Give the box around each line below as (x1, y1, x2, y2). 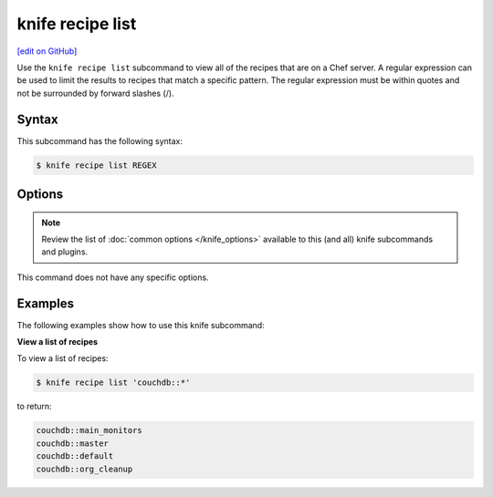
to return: (16, 401, 52, 412)
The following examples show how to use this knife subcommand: (16, 319, 265, 330)
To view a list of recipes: (16, 353, 109, 364)
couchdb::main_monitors (36, 425, 143, 436)
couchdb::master (36, 438, 110, 449)
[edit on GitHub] (16, 46, 78, 57)
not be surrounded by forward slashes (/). (16, 88, 174, 98)
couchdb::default (36, 451, 114, 461)
